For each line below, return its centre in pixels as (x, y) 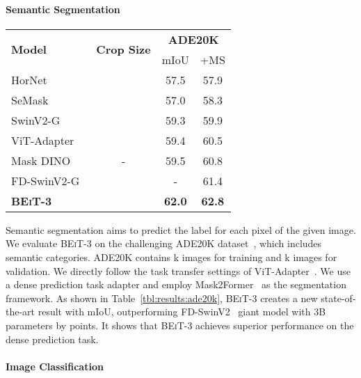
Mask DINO (41, 160)
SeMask (30, 100)
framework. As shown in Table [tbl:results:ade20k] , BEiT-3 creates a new (162, 298)
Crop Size (123, 49)
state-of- (338, 298)
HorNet (29, 79)
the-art (21, 312)
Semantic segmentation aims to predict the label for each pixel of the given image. (181, 229)
